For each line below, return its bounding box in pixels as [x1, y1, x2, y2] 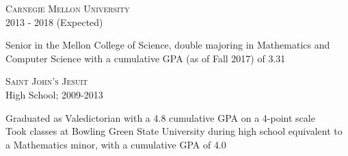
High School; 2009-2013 [5, 87, 103, 101]
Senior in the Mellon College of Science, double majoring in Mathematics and [5, 38, 330, 52]
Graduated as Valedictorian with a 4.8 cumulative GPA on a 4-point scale [5, 110, 315, 125]
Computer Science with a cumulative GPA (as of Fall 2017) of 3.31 [5, 51, 286, 65]
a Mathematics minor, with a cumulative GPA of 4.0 [5, 137, 226, 151]
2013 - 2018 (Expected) [5, 14, 103, 29]
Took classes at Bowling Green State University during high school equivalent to [5, 124, 343, 138]
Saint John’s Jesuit [5, 74, 88, 88]
